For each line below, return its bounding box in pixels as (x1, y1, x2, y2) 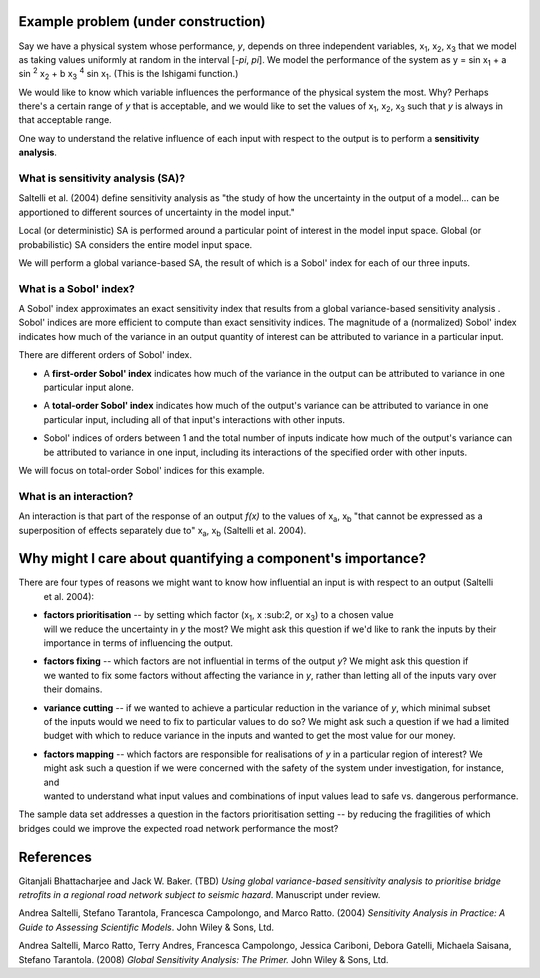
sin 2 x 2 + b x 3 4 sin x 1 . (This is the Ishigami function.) (18, 66, 239, 82)
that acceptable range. (18, 114, 112, 126)
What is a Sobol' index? (18, 281, 135, 295)
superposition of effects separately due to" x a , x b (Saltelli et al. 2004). (18, 524, 307, 539)
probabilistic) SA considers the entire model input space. (18, 238, 253, 250)
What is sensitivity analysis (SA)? (18, 171, 185, 185)
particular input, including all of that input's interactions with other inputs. (43, 413, 345, 425)
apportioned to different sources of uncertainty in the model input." (18, 206, 295, 218)
